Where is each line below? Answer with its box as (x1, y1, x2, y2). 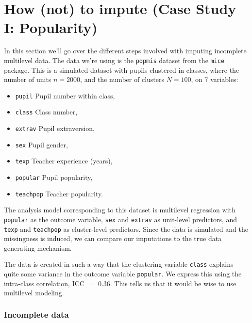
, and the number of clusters (80, 74, 164, 84)
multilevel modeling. (4, 288, 64, 298)
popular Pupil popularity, (15, 172, 93, 182)
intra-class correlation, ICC (4, 278, 84, 288)
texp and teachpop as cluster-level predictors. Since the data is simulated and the (4, 224, 248, 234)
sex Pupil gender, (15, 139, 68, 149)
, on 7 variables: (191, 74, 238, 84)
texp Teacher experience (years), (15, 156, 113, 166)
